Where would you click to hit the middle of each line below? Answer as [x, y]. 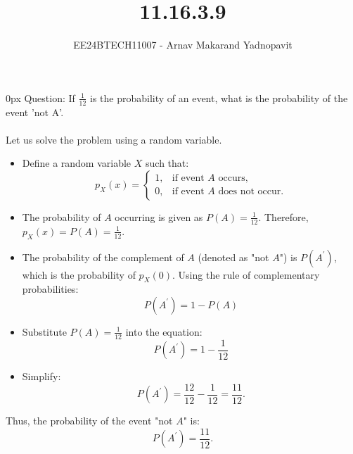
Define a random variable [77, 163]
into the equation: [164, 331]
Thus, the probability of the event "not [89, 421]
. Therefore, [283, 216]
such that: [167, 163]
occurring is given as [159, 216]
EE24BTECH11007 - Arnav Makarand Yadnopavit [183, 45]
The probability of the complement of [103, 257]
